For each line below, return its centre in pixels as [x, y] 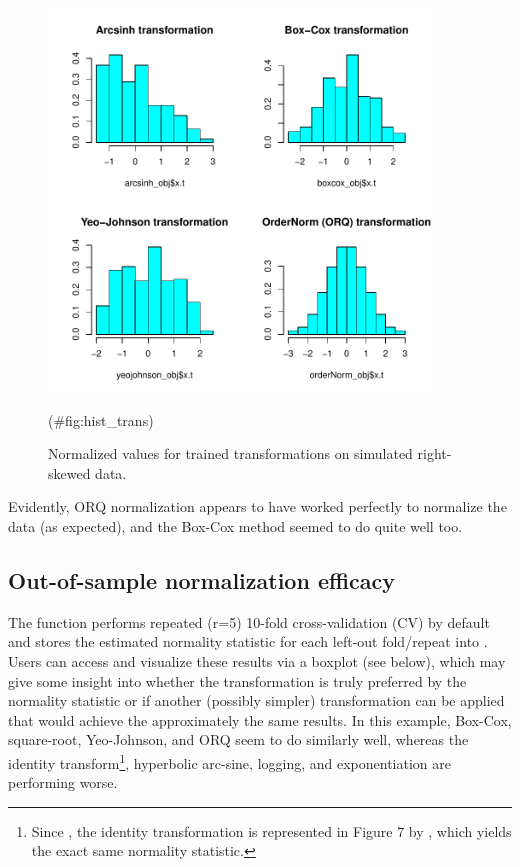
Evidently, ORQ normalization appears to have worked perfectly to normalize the [257, 506]
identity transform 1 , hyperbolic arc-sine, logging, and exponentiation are [229, 761]
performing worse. [63, 782]
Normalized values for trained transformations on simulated [230, 453]
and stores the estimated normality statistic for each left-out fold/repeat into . [248, 641]
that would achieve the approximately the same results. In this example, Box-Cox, [260, 719]
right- [434, 453]
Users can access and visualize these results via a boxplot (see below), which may [257, 660]
